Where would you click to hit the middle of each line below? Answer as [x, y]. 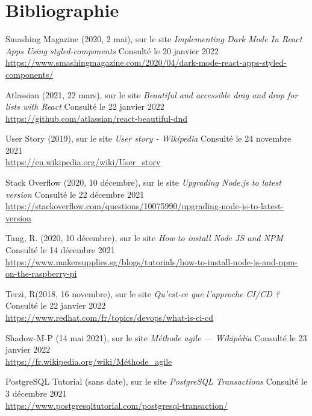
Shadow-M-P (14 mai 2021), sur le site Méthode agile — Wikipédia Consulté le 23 [156, 337]
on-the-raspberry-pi [41, 273]
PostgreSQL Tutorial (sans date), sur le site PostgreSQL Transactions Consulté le [157, 381]
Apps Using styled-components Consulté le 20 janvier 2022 [112, 50]
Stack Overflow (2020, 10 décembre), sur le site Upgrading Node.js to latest [143, 182]
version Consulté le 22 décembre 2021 [75, 194]
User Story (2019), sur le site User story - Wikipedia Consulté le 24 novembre [148, 138]
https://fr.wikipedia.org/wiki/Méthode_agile [89, 361]
